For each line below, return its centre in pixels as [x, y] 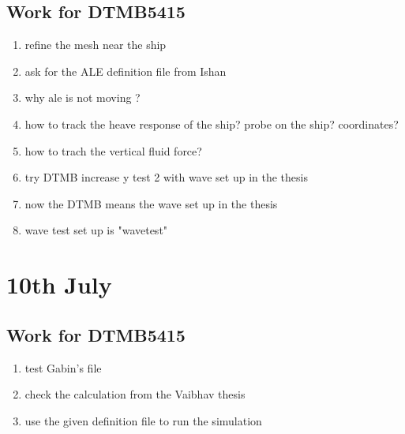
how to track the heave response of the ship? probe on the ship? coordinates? [212, 123]
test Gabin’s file [63, 367]
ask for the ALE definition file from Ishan [126, 71]
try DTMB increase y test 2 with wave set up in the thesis [166, 177]
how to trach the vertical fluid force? [113, 150]
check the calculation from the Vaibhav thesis [135, 394]
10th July [59, 284]
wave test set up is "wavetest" [96, 230]
